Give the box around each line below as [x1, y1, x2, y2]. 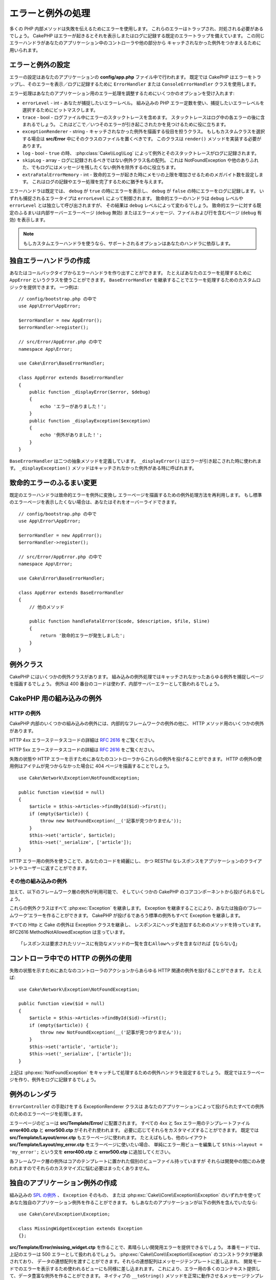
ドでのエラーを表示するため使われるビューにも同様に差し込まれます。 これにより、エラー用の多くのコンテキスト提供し [9, 1265, 261, 1272]
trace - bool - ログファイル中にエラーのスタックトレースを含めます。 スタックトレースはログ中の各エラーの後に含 [22, 114, 265, 120]
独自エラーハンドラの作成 [9, 256, 90, 265]
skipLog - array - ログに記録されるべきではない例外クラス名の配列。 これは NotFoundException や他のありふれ [22, 157, 259, 163]
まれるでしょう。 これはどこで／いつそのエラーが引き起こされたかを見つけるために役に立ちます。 [22, 121, 229, 127]
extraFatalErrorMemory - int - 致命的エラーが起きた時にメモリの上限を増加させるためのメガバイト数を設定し [22, 172, 259, 178]
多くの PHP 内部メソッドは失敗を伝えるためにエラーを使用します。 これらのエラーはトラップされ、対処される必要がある [9, 26, 264, 32]
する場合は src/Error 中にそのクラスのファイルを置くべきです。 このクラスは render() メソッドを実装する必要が [22, 136, 262, 142]
